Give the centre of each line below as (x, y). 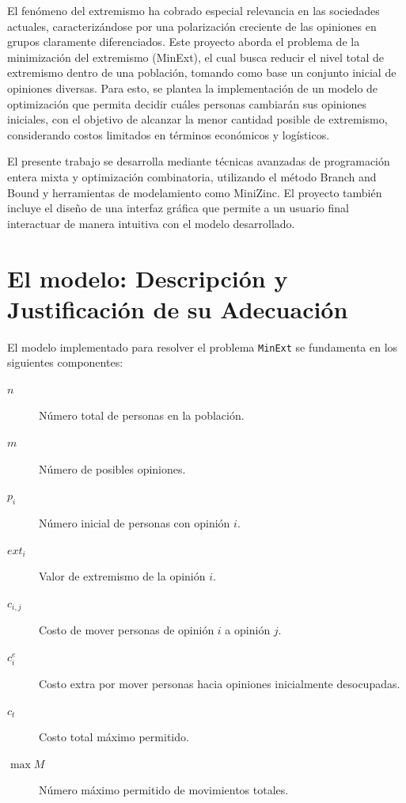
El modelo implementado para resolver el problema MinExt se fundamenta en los (203, 346)
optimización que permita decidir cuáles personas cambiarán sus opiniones (187, 103)
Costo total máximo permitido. (114, 737)
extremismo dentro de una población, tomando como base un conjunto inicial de (202, 72)
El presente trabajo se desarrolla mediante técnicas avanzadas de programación (199, 161)
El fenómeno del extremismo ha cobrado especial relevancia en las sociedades (194, 10)
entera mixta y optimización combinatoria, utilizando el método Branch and (192, 176)
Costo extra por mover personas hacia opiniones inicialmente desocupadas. (220, 684)
